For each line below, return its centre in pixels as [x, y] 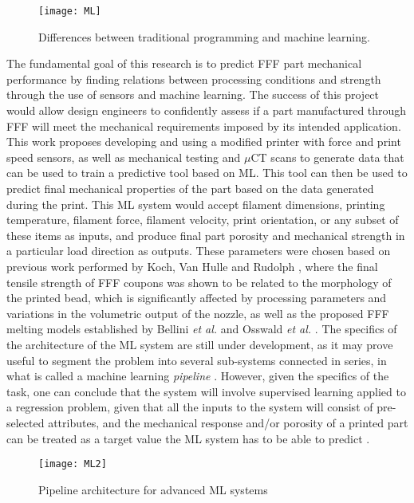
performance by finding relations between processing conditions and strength [194, 79]
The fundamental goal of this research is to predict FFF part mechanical [184, 63]
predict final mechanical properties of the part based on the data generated [190, 188]
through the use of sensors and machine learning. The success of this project [193, 94]
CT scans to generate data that [327, 157]
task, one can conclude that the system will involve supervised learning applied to [206, 391]
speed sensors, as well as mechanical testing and [124, 157]
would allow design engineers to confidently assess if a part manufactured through [207, 110]
